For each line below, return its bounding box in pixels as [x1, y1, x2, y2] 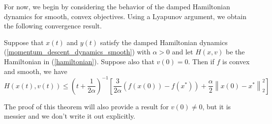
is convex [222, 56, 250, 66]
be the [225, 47, 245, 57]
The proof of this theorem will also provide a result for [4, 101, 169, 111]
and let [172, 47, 193, 57]
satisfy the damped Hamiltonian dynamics [100, 37, 228, 47]
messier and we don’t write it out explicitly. [4, 111, 136, 121]
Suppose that [4, 37, 44, 47]
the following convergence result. [4, 21, 102, 31]
